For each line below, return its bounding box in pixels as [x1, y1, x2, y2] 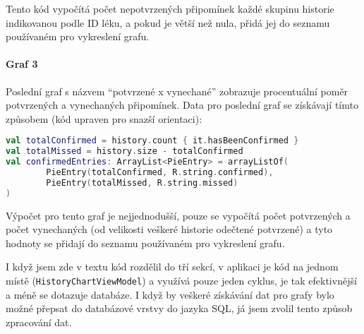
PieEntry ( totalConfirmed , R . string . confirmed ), [46, 167, 274, 177]
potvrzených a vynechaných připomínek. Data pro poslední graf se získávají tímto [6, 97, 358, 112]
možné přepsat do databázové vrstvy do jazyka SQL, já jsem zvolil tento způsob [6, 301, 353, 316]
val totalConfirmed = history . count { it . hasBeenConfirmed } [6, 136, 299, 146]
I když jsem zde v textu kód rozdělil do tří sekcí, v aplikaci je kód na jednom [6, 259, 339, 274]
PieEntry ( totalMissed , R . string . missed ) [46, 177, 238, 188]
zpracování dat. [6, 314, 72, 329]
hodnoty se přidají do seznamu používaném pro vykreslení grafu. [6, 235, 285, 250]
